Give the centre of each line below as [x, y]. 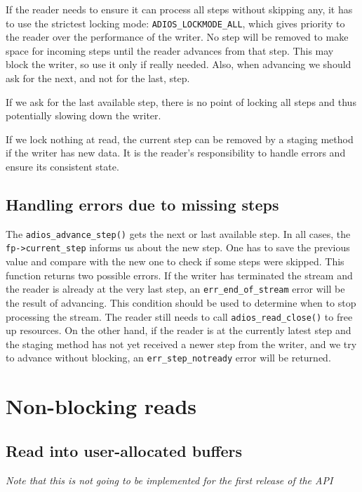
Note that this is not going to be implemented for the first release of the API [169, 480]
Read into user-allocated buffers [124, 450]
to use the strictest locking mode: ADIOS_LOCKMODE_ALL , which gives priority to [175, 23]
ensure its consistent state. [62, 166]
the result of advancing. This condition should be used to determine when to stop [181, 302]
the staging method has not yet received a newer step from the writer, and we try [181, 344]
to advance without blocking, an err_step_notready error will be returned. [168, 358]
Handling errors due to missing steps [142, 204]
